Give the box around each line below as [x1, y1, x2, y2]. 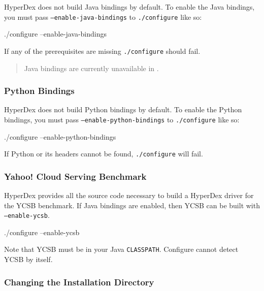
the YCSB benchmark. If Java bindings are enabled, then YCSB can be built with [4, 200, 260, 210]
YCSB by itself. [4, 254, 53, 265]
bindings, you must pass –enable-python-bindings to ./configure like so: [4, 114, 240, 124]
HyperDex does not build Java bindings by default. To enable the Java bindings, [4, 2, 255, 12]
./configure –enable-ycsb [4, 227, 80, 237]
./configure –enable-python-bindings [4, 131, 116, 142]
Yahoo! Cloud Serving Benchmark [4, 170, 147, 182]
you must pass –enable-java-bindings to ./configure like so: [4, 11, 202, 22]
